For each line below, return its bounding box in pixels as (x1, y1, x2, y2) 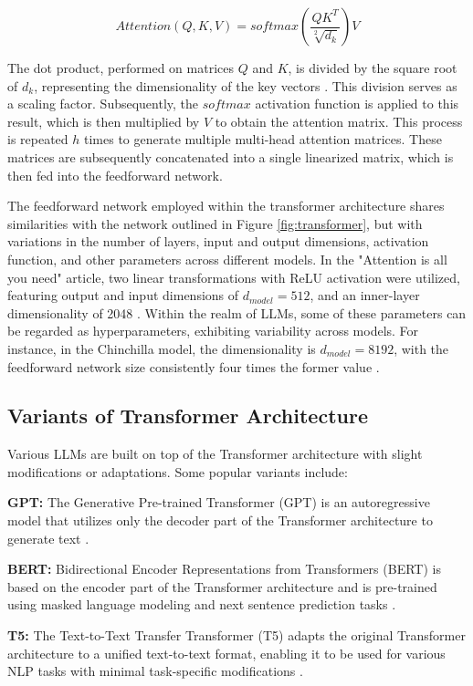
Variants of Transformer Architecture (7, 401, 368, 430)
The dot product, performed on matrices (7, 58, 234, 77)
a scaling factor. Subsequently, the (7, 94, 199, 113)
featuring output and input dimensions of (7, 286, 239, 305)
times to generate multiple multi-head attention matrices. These (84, 130, 442, 149)
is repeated (7, 130, 68, 149)
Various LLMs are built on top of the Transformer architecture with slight (7, 444, 423, 463)
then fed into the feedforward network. (7, 165, 223, 184)
